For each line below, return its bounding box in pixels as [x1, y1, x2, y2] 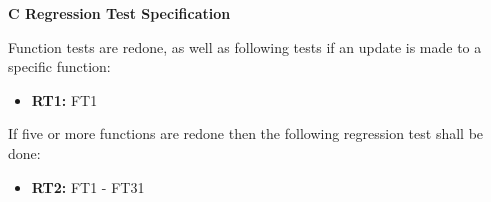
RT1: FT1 [31, 89, 98, 110]
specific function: [8, 56, 111, 77]
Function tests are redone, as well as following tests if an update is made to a [8, 36, 482, 57]
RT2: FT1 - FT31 [31, 176, 145, 197]
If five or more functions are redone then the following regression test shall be [8, 123, 484, 144]
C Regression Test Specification [8, 3, 231, 23]
